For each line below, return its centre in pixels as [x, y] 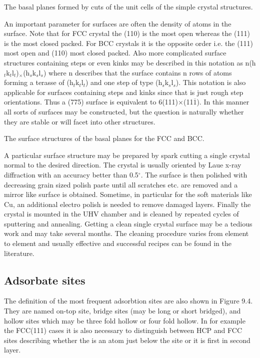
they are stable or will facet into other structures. [80, 121]
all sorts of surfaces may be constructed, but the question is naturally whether [124, 111]
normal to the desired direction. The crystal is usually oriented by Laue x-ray [123, 165]
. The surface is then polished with [194, 174]
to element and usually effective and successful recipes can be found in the [118, 243]
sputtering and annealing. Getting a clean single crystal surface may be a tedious [128, 223]
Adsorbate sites [45, 280]
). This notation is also [211, 82]
